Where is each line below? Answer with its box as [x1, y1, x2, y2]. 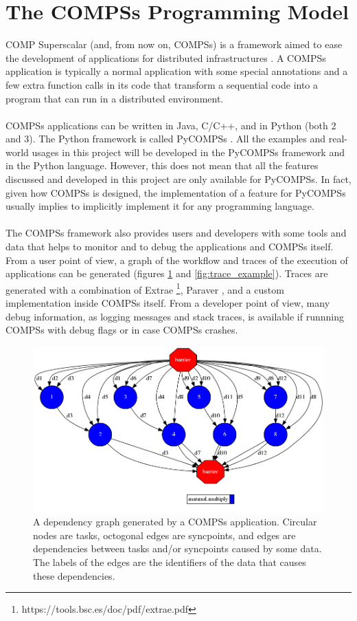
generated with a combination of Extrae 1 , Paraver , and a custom [5, 280, 284, 296]
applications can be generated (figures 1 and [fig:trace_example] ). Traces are [5, 266, 328, 281]
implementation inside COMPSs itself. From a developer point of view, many [5, 296, 330, 310]
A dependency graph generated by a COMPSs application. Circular [33, 514, 317, 529]
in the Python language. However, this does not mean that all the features [5, 158, 319, 173]
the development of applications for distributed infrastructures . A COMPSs [5, 50, 326, 65]
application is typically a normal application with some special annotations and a [5, 64, 348, 78]
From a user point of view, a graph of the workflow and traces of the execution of [5, 252, 348, 267]
